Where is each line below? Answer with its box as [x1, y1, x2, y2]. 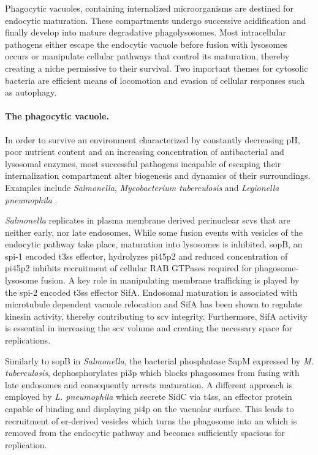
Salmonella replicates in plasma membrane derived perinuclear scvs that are [5, 214, 290, 227]
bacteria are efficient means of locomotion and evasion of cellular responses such [5, 73, 305, 86]
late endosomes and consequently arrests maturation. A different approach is [5, 378, 293, 391]
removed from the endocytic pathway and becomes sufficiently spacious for [5, 426, 285, 439]
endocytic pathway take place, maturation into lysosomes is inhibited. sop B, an [5, 238, 303, 250]
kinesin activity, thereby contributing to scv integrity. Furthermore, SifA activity [5, 309, 308, 322]
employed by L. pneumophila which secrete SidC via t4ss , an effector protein [5, 390, 292, 403]
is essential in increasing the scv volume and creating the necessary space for [5, 322, 292, 334]
